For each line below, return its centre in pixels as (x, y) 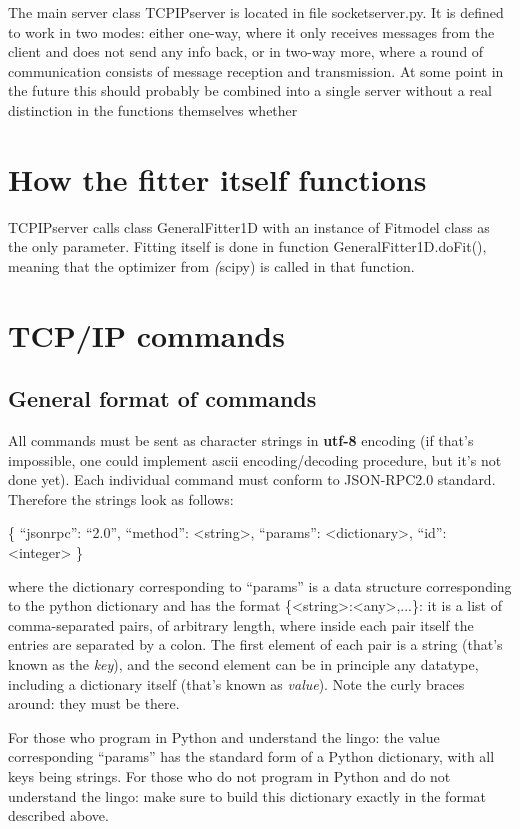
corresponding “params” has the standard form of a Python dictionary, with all (251, 756)
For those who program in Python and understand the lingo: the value (224, 736)
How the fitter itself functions (217, 178)
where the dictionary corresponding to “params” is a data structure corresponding (260, 585)
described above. (58, 815)
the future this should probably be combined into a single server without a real (250, 90)
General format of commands (162, 398)
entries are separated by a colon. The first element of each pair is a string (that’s (255, 644)
